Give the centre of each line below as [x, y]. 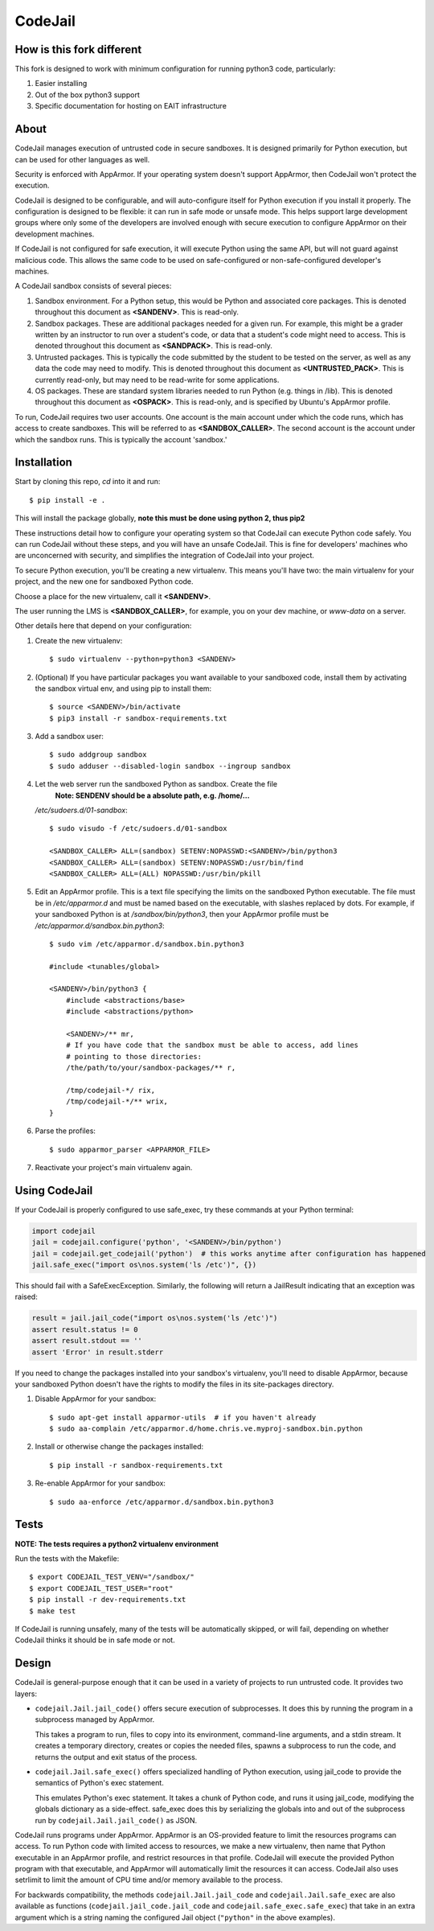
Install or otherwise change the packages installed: [119, 1447]
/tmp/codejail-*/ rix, [111, 1090]
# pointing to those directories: [134, 1056]
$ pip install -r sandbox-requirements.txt [136, 1465]
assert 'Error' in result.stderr [98, 1352]
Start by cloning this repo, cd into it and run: [88, 482]
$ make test [53, 1611]
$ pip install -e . [68, 500]
